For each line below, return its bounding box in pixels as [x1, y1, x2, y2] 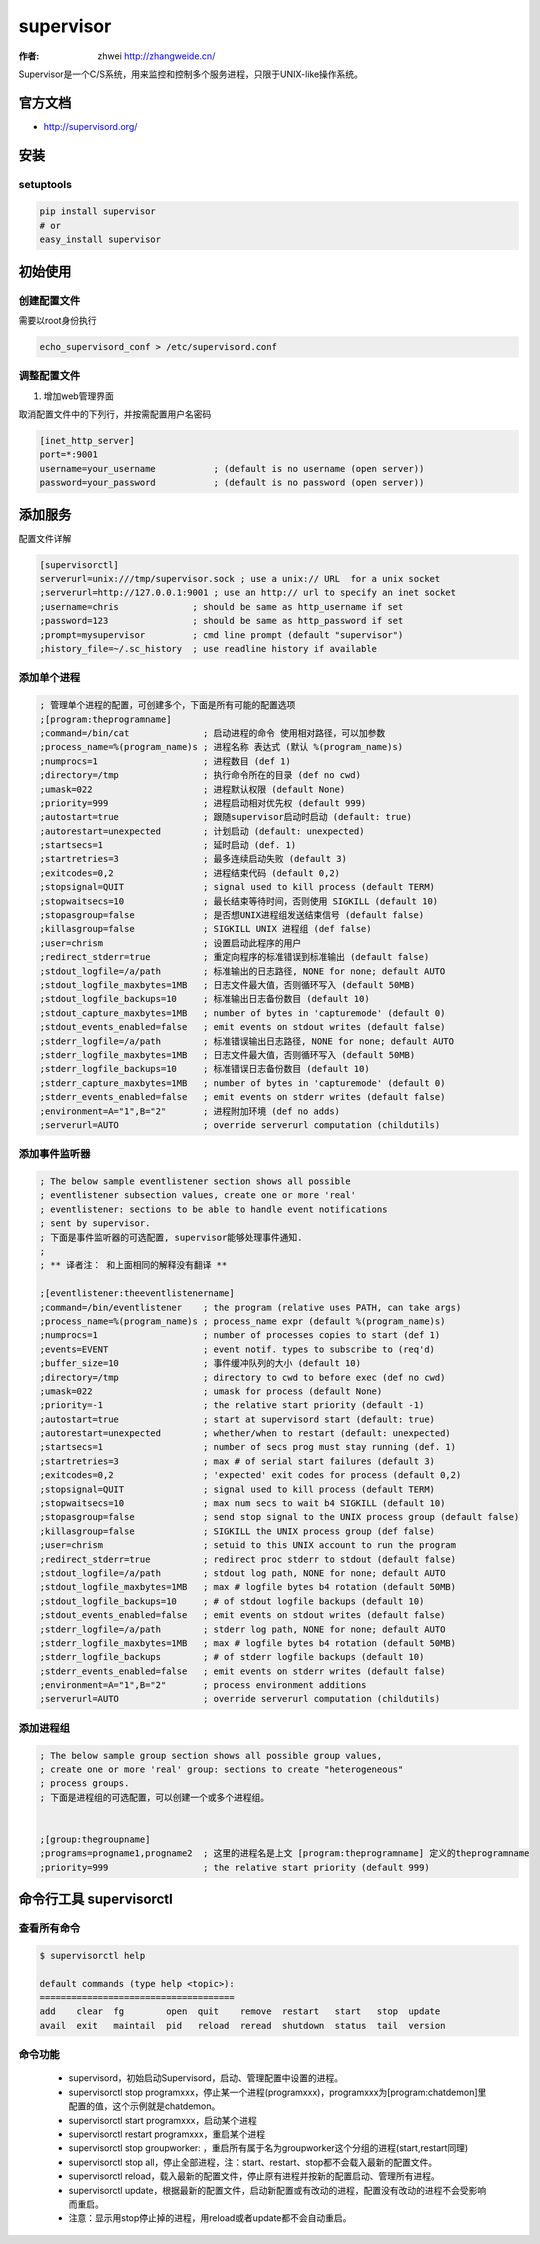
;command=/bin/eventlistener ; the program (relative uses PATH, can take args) [39, 1301, 462, 1313]
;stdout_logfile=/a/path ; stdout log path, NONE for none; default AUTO [39, 1567, 446, 1579]
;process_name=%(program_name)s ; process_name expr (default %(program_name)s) [39, 1315, 446, 1327]
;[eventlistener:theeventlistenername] [39, 1288, 235, 1299]
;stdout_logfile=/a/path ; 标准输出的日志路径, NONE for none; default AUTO [39, 965, 446, 977]
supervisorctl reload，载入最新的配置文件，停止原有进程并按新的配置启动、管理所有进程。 [68, 2170, 440, 2182]
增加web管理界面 [43, 390, 114, 402]
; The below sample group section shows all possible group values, [39, 1750, 383, 1761]
